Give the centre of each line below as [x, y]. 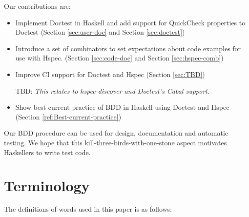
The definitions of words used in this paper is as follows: [88, 209]
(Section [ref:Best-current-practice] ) [68, 116]
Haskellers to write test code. [47, 152]
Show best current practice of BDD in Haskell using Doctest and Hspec [122, 107]
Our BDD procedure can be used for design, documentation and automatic [116, 133]
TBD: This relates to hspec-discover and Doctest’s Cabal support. [113, 90]
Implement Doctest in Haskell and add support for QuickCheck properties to [130, 22]
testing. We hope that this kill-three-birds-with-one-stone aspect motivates [115, 142]
